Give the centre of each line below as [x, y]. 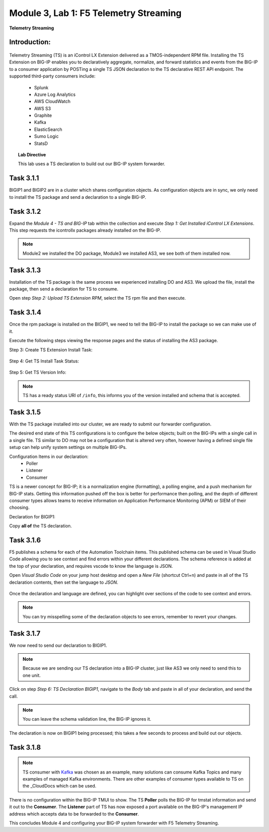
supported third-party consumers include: [52, 76]
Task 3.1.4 [25, 312]
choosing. [19, 507]
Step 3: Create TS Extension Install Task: [51, 350]
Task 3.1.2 [25, 211]
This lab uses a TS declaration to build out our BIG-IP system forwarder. [92, 164]
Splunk [41, 87]
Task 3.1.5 [25, 412]
